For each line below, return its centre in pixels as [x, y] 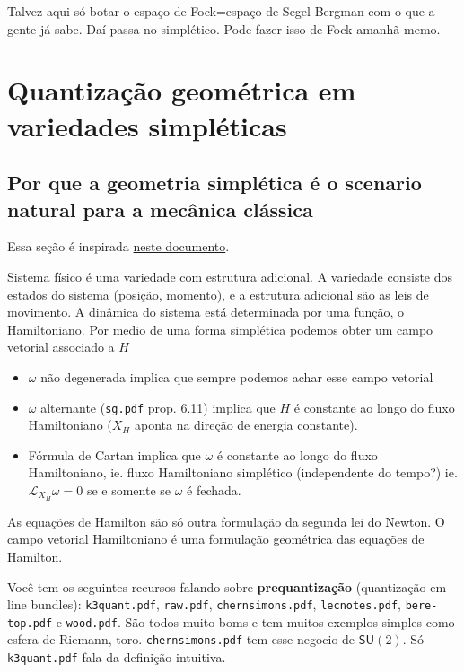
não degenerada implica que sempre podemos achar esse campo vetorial [237, 376]
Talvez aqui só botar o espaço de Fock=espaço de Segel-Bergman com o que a [221, 11]
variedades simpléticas [147, 125]
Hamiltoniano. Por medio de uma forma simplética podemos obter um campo [220, 329]
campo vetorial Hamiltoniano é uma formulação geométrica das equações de [216, 539]
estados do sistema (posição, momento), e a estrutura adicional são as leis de [218, 294]
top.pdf [30, 623]
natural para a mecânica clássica [160, 209]
